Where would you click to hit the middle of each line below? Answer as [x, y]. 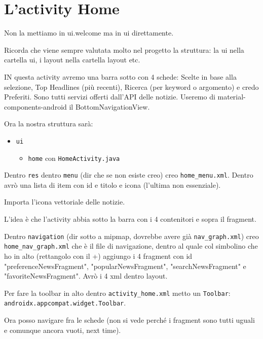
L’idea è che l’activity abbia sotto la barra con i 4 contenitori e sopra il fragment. [130, 219]
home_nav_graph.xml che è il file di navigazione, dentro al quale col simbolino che [131, 246]
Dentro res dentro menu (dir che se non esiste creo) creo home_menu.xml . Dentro [129, 175]
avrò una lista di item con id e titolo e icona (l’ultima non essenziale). [112, 184]
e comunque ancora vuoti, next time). [63, 330]
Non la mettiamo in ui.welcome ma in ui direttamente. [89, 33]
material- [232, 97]
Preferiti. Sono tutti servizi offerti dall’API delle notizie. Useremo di [110, 97]
